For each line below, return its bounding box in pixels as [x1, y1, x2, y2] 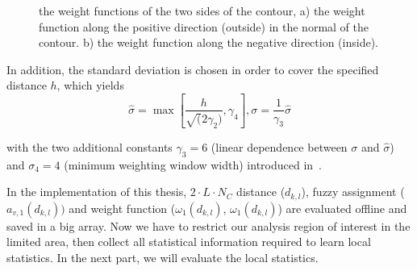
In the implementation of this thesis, [6, 183, 187, 200]
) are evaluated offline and [277, 199, 407, 216]
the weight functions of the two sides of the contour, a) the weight [39, 2, 365, 19]
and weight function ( [69, 199, 176, 216]
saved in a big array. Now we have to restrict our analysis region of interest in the [6, 217, 411, 234]
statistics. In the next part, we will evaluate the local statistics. [6, 249, 319, 266]
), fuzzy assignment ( [301, 183, 405, 200]
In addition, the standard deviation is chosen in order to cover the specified [6, 60, 379, 77]
